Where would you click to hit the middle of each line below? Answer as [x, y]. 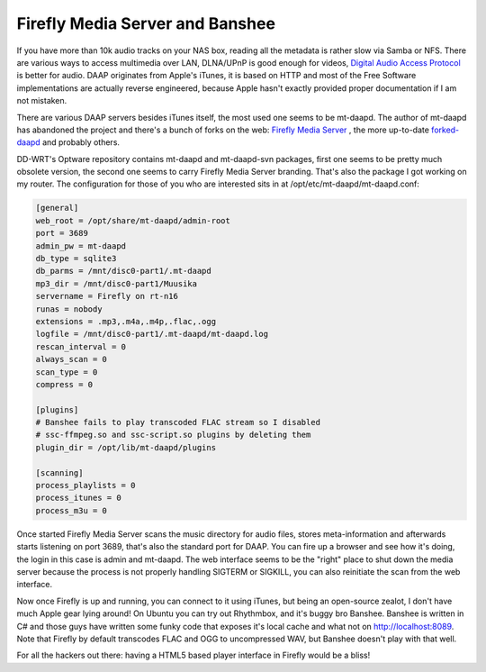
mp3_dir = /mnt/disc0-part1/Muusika [117, 283]
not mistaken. [42, 101]
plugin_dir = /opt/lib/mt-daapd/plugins [126, 447]
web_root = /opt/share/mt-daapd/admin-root [133, 220]
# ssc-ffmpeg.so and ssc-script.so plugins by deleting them [173, 435]
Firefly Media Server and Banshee [146, 23]
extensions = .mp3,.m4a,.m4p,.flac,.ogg [126, 321]
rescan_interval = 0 [81, 346]
